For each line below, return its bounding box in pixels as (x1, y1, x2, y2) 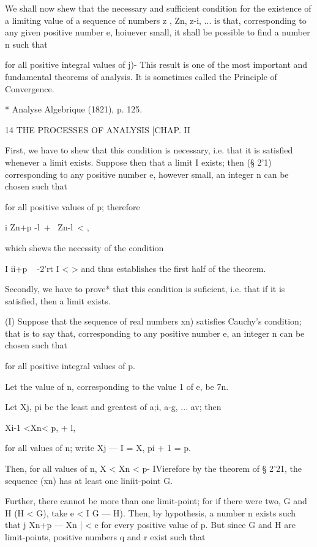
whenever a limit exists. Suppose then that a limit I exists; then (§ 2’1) (5, 155, 272, 168)
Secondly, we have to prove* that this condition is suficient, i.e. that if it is (5, 282, 285, 295)
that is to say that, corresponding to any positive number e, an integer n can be (5, 326, 305, 339)
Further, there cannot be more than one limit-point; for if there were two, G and (5, 494, 307, 507)
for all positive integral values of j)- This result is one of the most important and (5, 58, 308, 71)
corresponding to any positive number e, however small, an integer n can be (5, 167, 289, 180)
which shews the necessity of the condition (5, 241, 164, 254)
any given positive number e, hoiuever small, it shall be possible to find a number (5, 26, 310, 39)
